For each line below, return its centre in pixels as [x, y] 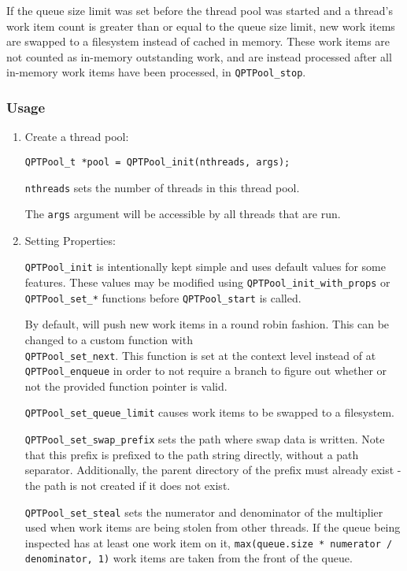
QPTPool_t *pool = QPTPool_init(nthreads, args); [157, 162]
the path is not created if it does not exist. [128, 485]
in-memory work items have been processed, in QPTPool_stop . [156, 72]
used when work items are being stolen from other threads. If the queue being [213, 527]
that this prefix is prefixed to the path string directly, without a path [192, 454]
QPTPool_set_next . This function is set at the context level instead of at [200, 355]
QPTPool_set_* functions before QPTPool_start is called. [163, 297]
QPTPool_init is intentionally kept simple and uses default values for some [205, 267]
